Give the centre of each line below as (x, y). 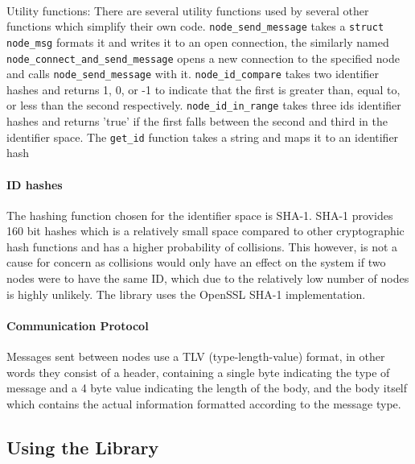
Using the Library (83, 447)
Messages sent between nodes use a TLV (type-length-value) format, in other (196, 356)
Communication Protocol (78, 325)
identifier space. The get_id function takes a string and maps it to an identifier (203, 137)
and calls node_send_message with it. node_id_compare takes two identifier (193, 74)
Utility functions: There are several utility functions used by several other (188, 10)
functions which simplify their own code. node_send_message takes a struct (195, 26)
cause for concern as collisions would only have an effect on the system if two (196, 262)
